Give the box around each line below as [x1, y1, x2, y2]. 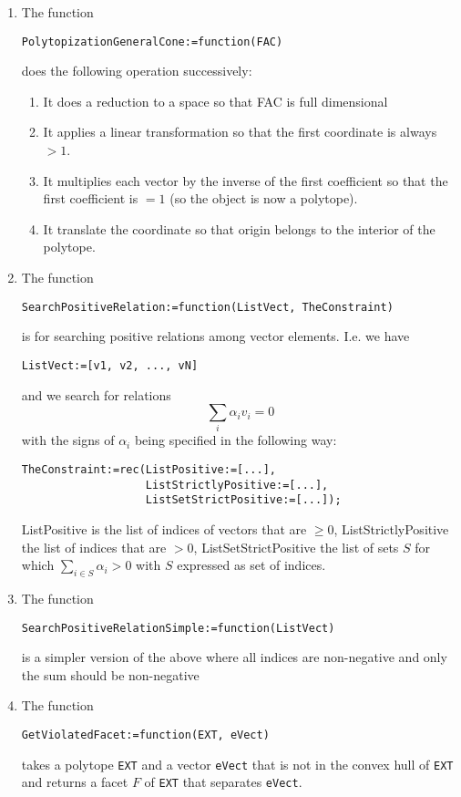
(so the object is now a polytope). [169, 189, 358, 208]
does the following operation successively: [21, 61, 252, 80]
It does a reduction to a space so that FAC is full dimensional [43, 91, 388, 110]
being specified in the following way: [134, 430, 337, 450]
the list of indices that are [21, 537, 167, 556]
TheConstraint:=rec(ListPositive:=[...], [21, 463, 276, 477]
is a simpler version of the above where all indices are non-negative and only [21, 647, 447, 667]
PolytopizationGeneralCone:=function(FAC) [21, 35, 283, 48]
